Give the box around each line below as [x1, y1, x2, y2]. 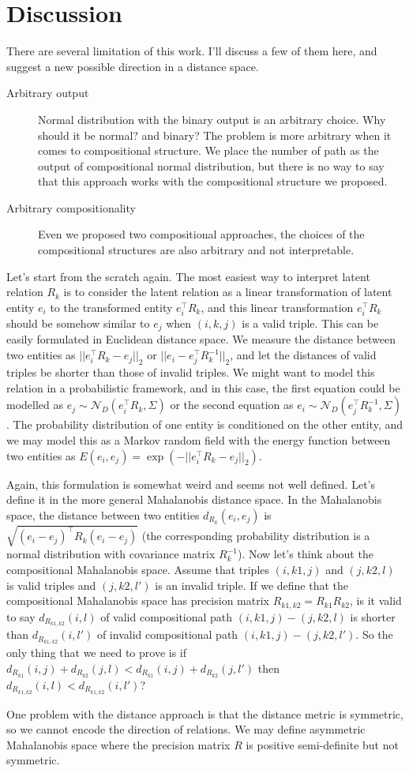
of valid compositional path [100, 608, 233, 625]
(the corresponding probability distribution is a [141, 527, 370, 544]
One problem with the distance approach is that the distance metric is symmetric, [6, 705, 403, 722]
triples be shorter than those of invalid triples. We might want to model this [6, 364, 375, 381]
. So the [355, 626, 393, 643]
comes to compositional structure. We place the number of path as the [38, 142, 379, 159]
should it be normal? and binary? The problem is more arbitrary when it [38, 126, 392, 143]
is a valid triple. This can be [242, 315, 379, 331]
